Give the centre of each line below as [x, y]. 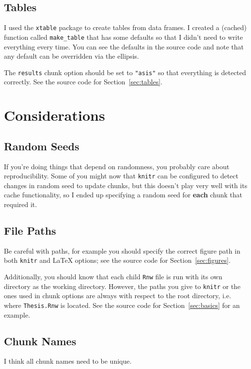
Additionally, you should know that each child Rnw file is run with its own [113, 277]
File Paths [30, 230]
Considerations [55, 115]
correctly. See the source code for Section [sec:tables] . [83, 82]
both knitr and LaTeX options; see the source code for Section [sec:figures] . [117, 260]
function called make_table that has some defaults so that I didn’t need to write [124, 37]
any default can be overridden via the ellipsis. [71, 56]
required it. [21, 204]
